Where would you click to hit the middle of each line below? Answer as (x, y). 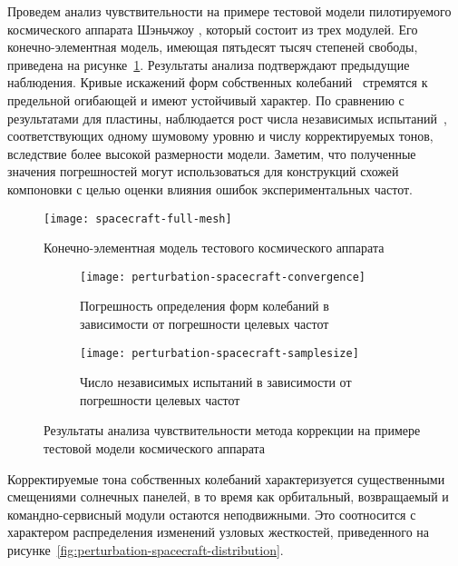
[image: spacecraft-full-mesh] (138, 218)
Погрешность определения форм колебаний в (205, 306)
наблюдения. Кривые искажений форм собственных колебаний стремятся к (218, 82)
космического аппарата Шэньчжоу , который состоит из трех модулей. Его (213, 29)
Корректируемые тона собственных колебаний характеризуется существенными (226, 478)
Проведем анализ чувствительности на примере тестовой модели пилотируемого (229, 11)
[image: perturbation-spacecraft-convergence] (223, 277)
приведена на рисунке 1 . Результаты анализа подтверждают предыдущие (209, 64)
